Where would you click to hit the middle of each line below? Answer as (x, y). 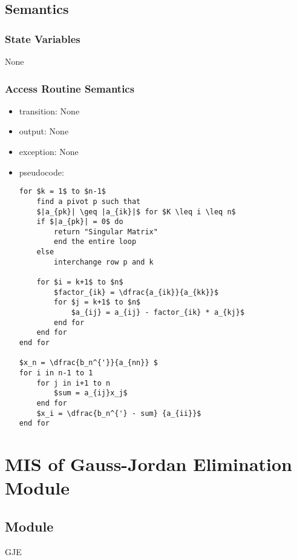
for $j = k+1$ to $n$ (97, 302)
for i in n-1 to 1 (56, 373)
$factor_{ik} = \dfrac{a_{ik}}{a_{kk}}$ (136, 292)
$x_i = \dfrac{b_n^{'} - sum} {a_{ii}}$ (119, 413)
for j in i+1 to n (73, 383)
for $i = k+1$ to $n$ (80, 282)
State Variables (43, 38)
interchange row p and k (104, 262)
